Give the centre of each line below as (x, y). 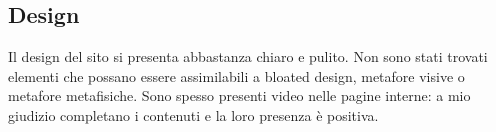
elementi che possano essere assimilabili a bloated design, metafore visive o (236, 75)
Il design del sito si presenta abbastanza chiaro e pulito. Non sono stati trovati (248, 56)
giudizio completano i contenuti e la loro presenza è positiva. (193, 114)
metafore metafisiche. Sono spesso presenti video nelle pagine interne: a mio (239, 95)
